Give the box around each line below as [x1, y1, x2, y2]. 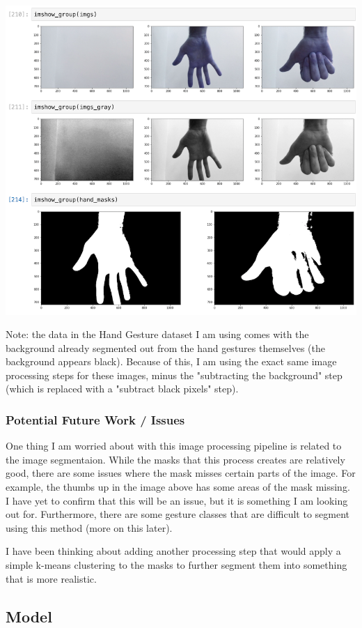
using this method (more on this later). [6, 520, 173, 535]
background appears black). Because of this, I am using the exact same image [6, 354, 337, 369]
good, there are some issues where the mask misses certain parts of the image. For [6, 466, 356, 480]
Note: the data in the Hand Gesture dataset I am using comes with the [6, 327, 309, 342]
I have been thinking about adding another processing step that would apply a [6, 544, 341, 558]
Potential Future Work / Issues [6, 411, 185, 428]
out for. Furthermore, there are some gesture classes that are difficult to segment [6, 507, 350, 521]
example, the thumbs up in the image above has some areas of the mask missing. [6, 480, 350, 494]
